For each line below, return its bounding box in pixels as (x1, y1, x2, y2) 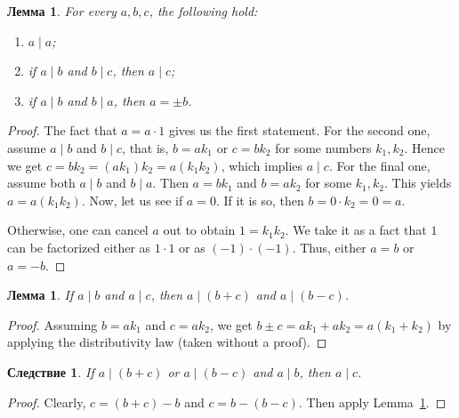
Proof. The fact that (7, 121, 117, 140)
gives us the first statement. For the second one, (168, 121, 431, 140)
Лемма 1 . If (7, 285, 74, 304)
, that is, (122, 138, 169, 157)
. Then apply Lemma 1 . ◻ (298, 392, 447, 411)
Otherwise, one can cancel (7, 221, 149, 239)
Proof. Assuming (7, 315, 98, 334)
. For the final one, (328, 156, 431, 174)
